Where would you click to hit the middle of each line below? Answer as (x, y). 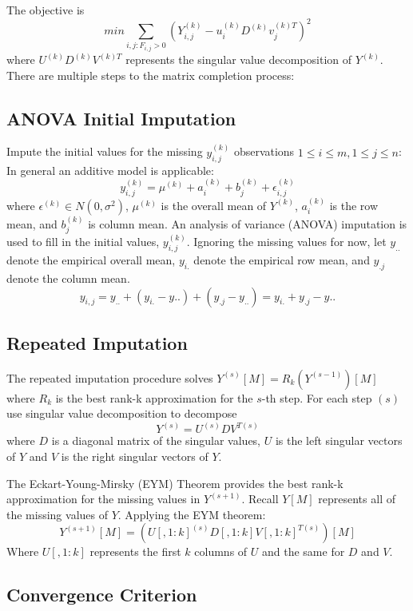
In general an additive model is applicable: (110, 170)
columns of (221, 551)
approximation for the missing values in (103, 499)
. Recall (260, 499)
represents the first (135, 551)
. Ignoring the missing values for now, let (286, 242)
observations (264, 151)
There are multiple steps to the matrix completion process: (151, 75)
